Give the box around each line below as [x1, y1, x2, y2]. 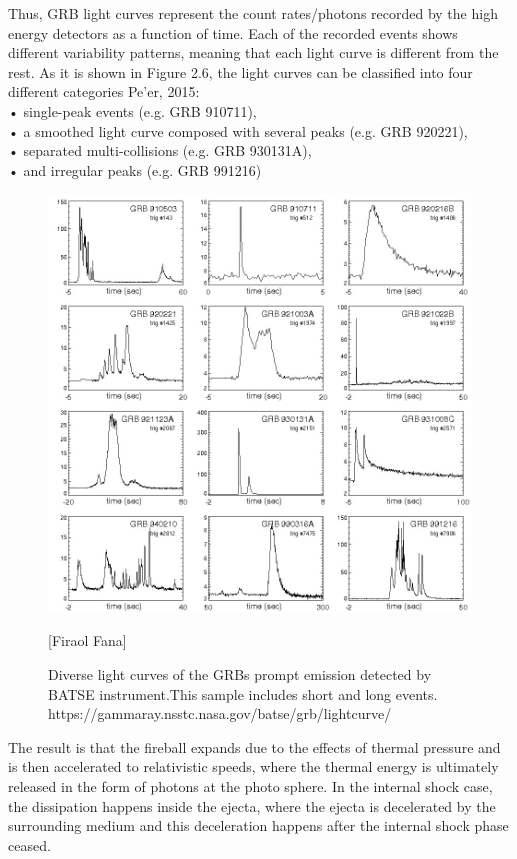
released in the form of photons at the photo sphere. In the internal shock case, [8, 775, 493, 796]
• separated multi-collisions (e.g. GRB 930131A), [8, 140, 312, 161]
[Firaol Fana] [48, 630, 127, 651]
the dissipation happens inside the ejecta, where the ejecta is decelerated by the [8, 795, 496, 816]
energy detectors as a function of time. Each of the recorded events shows [8, 22, 458, 43]
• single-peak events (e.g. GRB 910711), [8, 100, 257, 121]
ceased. [8, 834, 51, 855]
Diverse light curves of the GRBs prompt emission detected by [48, 664, 432, 684]
